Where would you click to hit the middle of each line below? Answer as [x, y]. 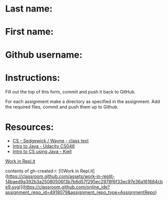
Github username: [44, 55]
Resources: [29, 127]
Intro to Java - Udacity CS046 [44, 146]
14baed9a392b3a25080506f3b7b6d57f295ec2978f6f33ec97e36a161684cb [84, 182]
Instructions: [33, 78]
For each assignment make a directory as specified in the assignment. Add [82, 102]
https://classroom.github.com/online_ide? [67, 187]
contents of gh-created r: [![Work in [42, 171]
